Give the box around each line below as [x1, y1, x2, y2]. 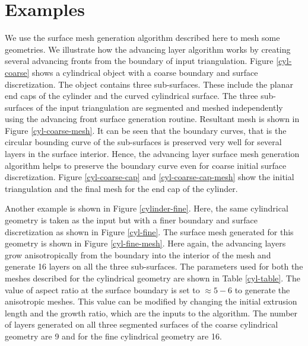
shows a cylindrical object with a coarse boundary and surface [31, 66, 258, 78]
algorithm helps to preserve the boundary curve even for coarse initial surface [5, 159, 287, 171]
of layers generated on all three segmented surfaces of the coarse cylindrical [5, 318, 278, 331]
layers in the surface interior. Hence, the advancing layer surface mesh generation [5, 148, 300, 160]
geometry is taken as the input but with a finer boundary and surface [5, 214, 258, 226]
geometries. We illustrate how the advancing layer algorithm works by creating [5, 43, 291, 55]
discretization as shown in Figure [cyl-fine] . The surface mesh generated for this [5, 225, 294, 238]
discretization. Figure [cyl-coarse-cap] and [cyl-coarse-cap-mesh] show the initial [5, 171, 294, 183]
